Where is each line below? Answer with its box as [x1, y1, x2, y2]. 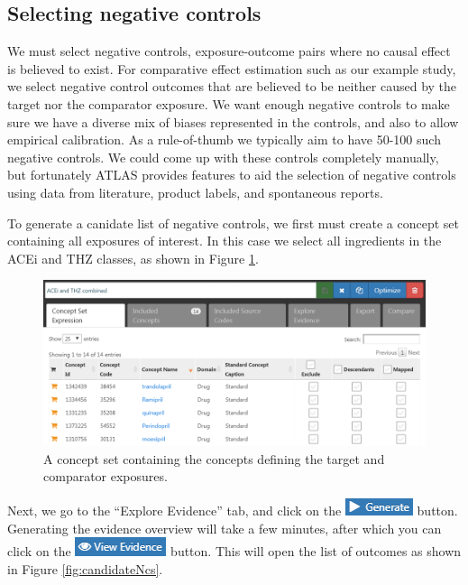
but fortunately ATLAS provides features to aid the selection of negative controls [7, 165, 456, 184]
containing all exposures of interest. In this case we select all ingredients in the [7, 231, 442, 250]
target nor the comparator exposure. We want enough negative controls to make [7, 94, 450, 113]
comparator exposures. [43, 467, 168, 486]
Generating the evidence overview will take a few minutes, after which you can [7, 518, 442, 537]
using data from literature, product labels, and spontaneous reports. [7, 182, 383, 201]
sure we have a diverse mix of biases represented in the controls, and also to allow [7, 112, 459, 131]
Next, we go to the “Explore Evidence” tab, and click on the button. [7, 500, 458, 519]
